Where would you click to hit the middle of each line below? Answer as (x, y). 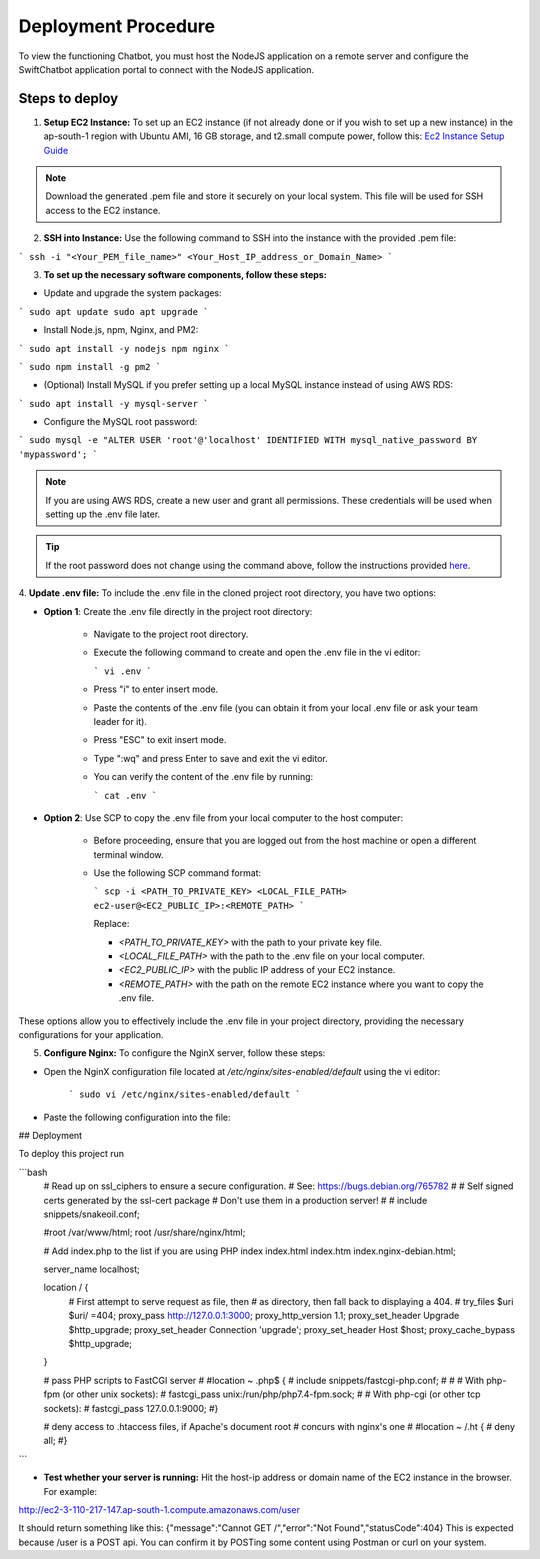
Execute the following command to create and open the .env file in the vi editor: (257, 652)
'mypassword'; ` (58, 454)
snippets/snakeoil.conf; (91, 1214)
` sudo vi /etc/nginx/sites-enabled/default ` (184, 1094)
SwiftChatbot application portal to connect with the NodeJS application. (166, 69)
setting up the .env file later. (103, 514)
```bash (33, 1172)
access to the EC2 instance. (103, 210)
